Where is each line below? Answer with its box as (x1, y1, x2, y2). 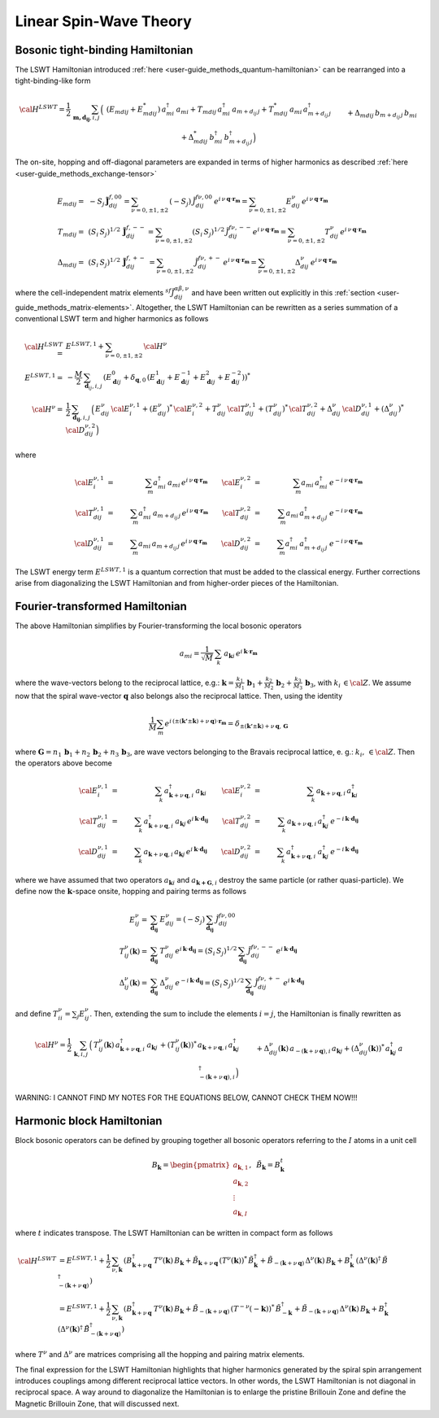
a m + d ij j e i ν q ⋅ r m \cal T (152, 507, 241, 521)
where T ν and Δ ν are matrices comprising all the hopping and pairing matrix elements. (15, 1349, 305, 1359)
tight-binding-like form (15, 76, 91, 85)
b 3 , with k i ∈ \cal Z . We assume (305, 678, 412, 689)
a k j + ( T (146, 1040, 176, 1051)
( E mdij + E (106, 104, 144, 116)
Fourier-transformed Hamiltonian (15, 599, 187, 613)
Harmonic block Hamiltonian (15, 1114, 163, 1128)
